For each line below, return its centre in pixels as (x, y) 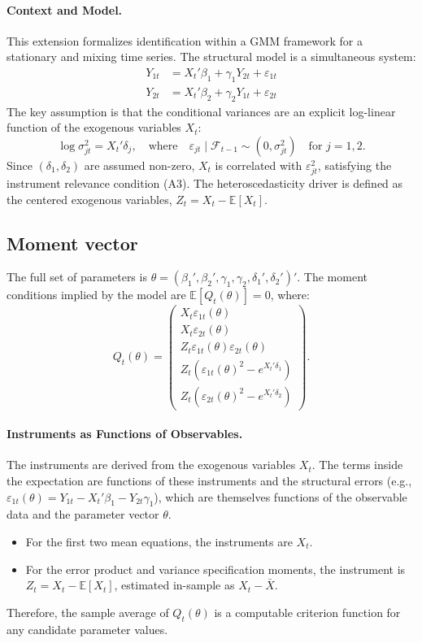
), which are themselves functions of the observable (281, 496)
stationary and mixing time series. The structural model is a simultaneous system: (211, 56)
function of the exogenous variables (94, 127)
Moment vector (72, 243)
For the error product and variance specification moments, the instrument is (215, 569)
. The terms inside (357, 465)
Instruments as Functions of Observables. (125, 434)
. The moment (332, 277)
